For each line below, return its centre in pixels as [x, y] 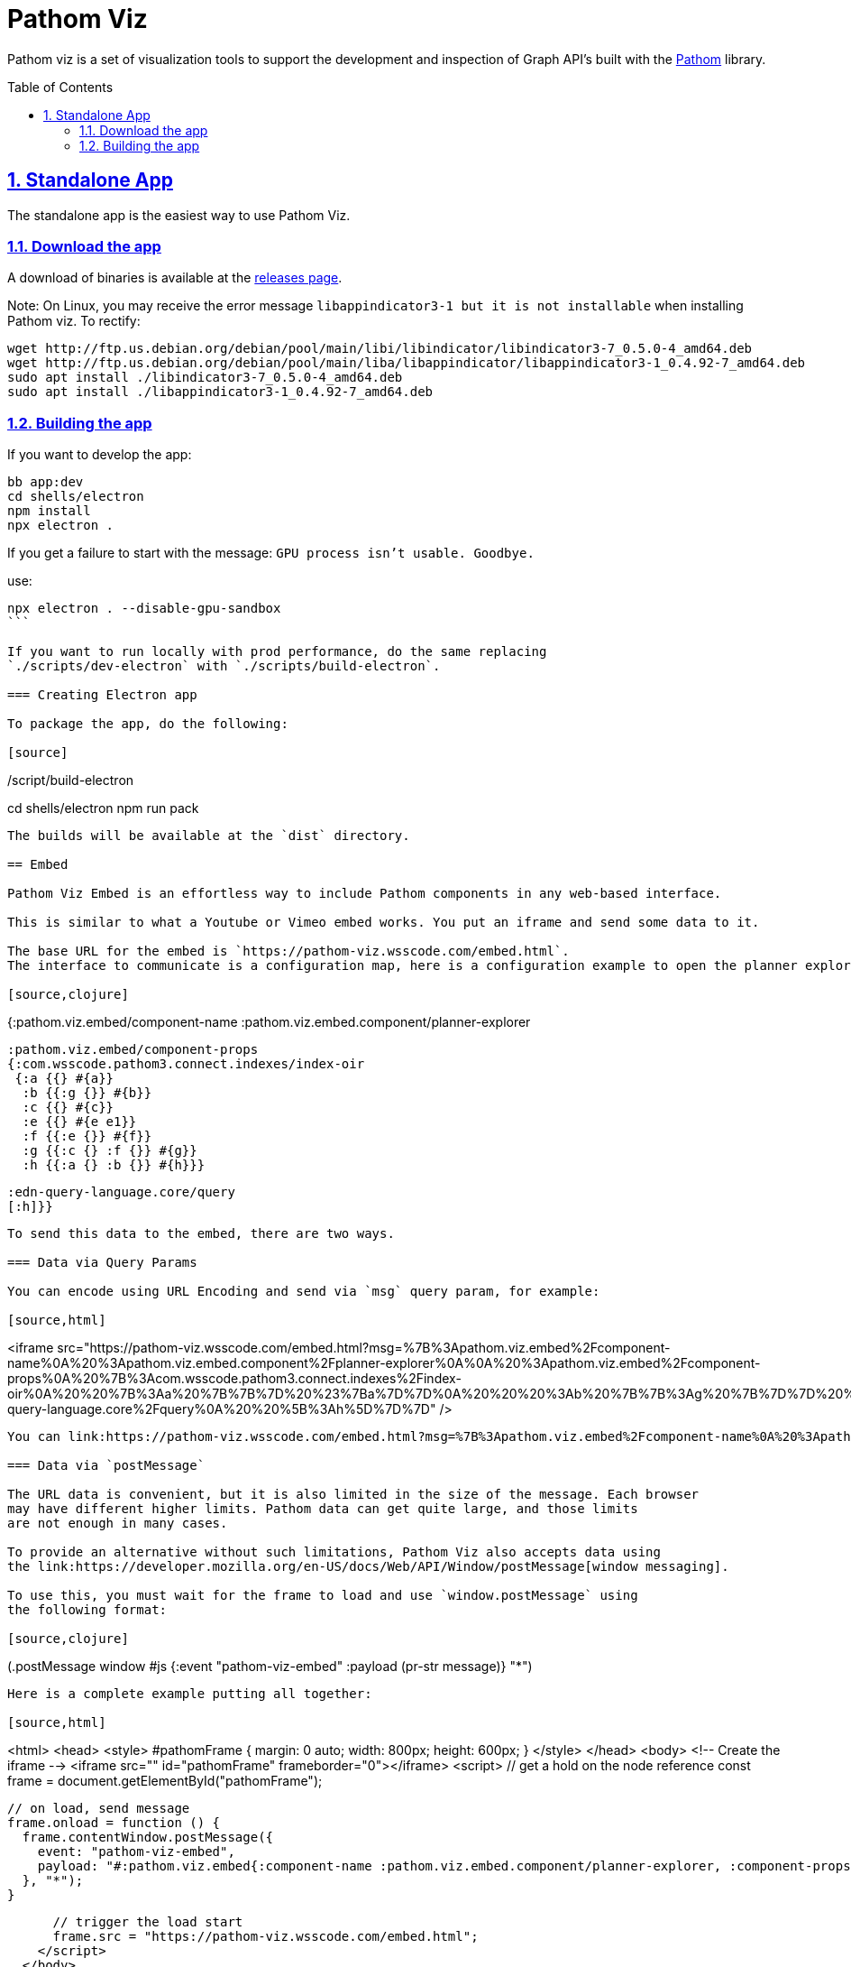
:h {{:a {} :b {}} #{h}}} [114, 1165]
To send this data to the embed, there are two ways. [201, 1234]
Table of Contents [60, 87]
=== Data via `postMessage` [106, 1466]
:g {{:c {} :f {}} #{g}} [110, 1151]
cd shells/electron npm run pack [103, 808]
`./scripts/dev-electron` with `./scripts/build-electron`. [224, 666]
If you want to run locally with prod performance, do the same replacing [277, 652]
